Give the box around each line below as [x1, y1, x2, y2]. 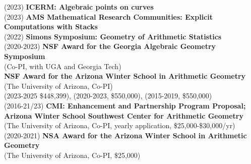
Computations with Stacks [4, 21, 98, 32]
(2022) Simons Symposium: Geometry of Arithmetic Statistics [4, 31, 222, 41]
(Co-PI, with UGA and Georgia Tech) [4, 61, 121, 71]
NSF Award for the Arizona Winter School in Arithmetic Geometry [4, 71, 246, 81]
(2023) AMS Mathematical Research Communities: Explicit [4, 11, 213, 22]
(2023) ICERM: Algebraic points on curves [4, 2, 154, 12]
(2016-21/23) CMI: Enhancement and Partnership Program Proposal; [4, 100, 246, 111]
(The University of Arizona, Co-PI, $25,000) [4, 149, 141, 160]
